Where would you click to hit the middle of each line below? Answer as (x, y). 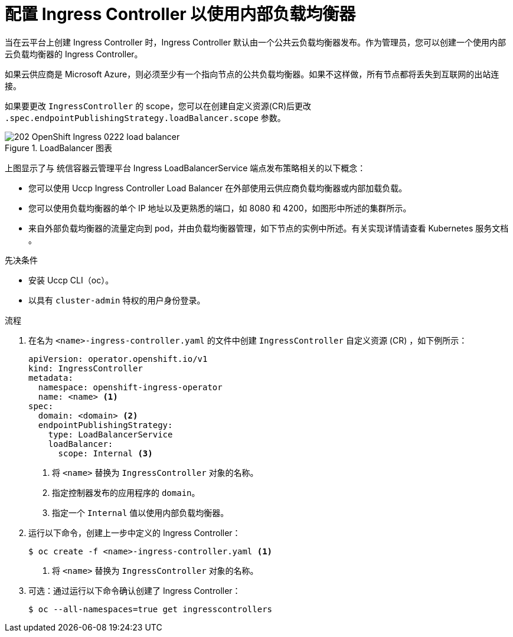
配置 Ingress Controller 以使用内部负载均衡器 (180, 14)
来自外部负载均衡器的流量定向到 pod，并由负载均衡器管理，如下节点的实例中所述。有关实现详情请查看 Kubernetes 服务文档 (269, 228)
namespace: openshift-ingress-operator (130, 387)
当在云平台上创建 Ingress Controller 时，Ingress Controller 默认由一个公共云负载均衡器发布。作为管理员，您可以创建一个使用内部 (256, 42)
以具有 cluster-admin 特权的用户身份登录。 (117, 300)
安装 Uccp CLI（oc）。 (71, 280)
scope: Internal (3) (105, 453)
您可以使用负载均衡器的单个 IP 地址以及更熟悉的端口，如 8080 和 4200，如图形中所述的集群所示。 (220, 208)
